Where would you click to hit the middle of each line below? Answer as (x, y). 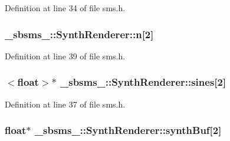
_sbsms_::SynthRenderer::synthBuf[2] (128, 130)
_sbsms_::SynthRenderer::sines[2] (143, 82)
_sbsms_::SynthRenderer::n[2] (79, 34)
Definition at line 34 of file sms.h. (65, 8)
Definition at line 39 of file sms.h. (65, 56)
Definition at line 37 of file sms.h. (65, 104)
